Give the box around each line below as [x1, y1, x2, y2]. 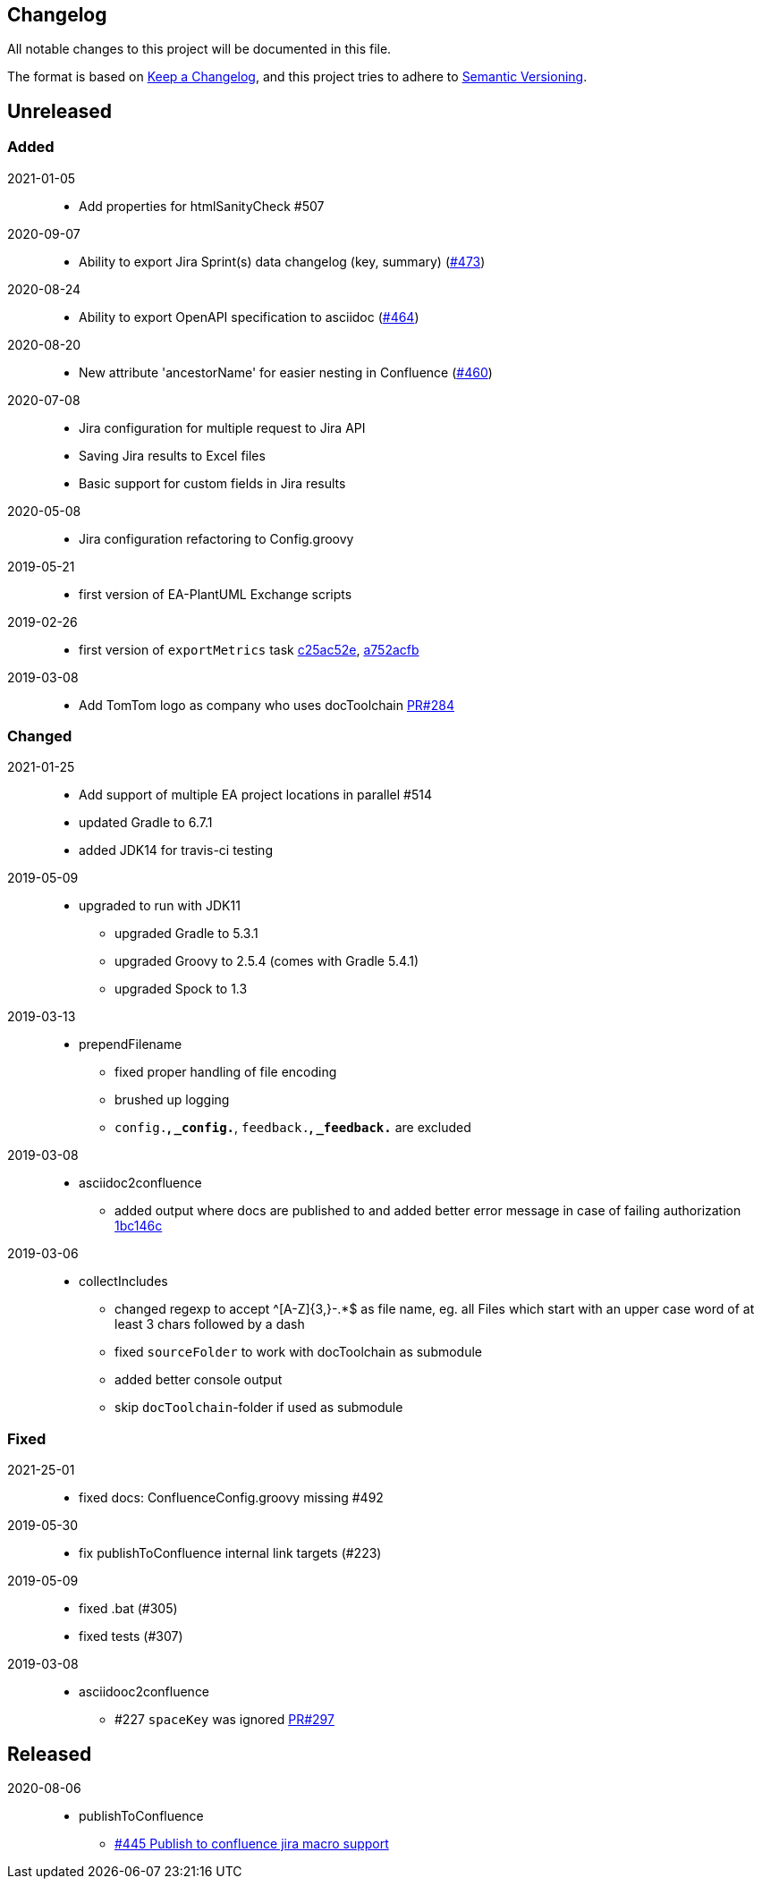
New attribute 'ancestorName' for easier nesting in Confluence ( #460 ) [79, 364, 493, 380]
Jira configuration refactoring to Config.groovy [79, 530, 354, 546]
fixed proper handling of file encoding [114, 1064, 337, 1080]
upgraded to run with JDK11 [79, 898, 241, 914]
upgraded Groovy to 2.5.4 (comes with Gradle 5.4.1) [114, 953, 419, 969]
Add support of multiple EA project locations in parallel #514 [79, 787, 432, 803]
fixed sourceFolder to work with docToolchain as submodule [114, 1344, 483, 1360]
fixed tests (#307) [79, 1628, 183, 1645]
